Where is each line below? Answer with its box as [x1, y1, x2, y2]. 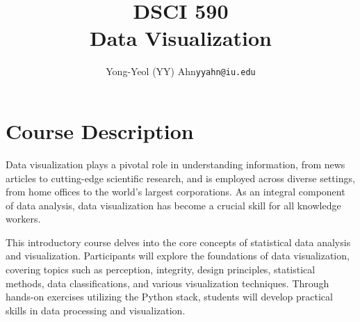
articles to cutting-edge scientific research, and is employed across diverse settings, [6, 170, 355, 185]
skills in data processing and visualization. [6, 303, 186, 317]
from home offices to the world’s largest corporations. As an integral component [6, 184, 345, 199]
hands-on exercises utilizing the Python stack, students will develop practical [6, 289, 333, 304]
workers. [6, 211, 41, 226]
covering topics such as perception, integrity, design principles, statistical [6, 262, 316, 277]
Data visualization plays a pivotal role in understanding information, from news [6, 156, 345, 171]
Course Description [6, 116, 194, 145]
